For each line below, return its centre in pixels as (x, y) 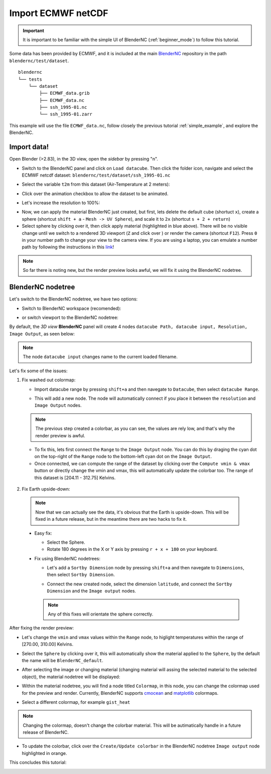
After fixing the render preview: (42, 628)
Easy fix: (43, 533)
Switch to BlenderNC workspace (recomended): (72, 308)
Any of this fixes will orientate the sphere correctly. (101, 614)
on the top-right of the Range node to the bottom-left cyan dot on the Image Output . (123, 456)
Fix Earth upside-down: (46, 489)
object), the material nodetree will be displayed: (71, 677)
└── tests (30, 79)
